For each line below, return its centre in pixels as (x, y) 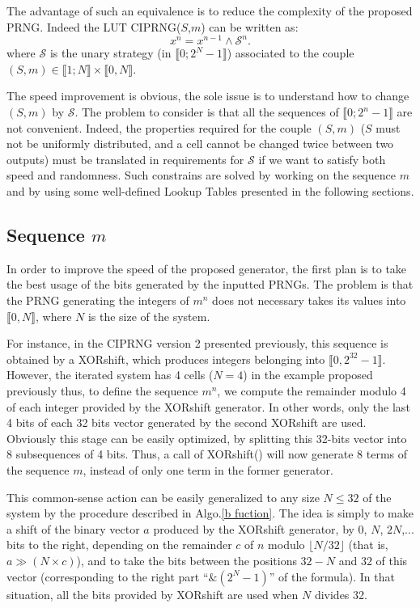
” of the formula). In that (332, 576)
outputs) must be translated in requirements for (125, 159)
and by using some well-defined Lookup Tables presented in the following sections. (210, 191)
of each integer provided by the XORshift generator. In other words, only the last (208, 406)
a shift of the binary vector (73, 528)
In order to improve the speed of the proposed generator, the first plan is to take (207, 268)
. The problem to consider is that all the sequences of (207, 112)
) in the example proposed (308, 375)
